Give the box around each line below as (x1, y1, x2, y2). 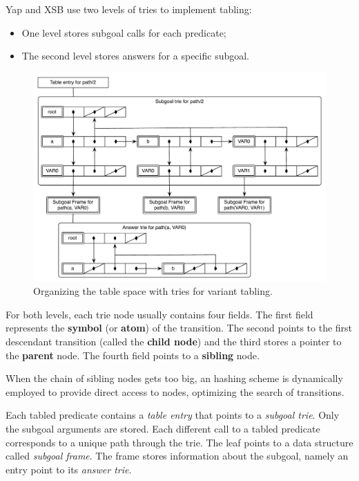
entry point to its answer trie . (6, 462, 132, 476)
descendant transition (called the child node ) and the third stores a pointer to (6, 334, 342, 348)
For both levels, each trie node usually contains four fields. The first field (6, 307, 313, 321)
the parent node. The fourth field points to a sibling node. (6, 347, 260, 362)
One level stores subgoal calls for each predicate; (21, 25, 226, 39)
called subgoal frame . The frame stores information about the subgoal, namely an (6, 448, 349, 463)
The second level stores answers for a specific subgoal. (21, 48, 250, 63)
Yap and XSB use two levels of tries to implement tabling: (6, 2, 252, 16)
